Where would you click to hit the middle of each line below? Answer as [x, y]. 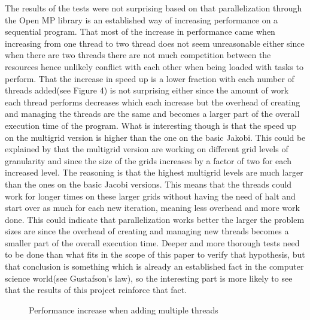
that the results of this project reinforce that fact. [96, 290]
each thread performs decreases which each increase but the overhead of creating [153, 102]
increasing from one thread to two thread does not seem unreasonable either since [155, 43]
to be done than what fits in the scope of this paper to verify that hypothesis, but [155, 254]
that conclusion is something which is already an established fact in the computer [154, 266]
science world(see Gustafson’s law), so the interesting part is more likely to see [149, 278]
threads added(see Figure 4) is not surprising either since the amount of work [147, 90]
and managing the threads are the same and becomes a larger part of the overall [152, 114]
